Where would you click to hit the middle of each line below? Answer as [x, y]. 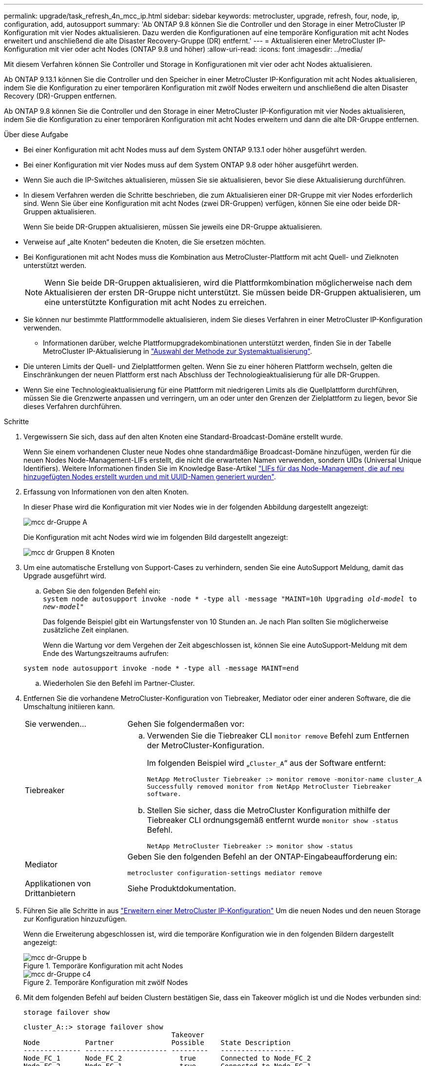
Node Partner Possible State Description [157, 1043]
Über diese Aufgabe [36, 134]
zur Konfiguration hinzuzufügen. [75, 919]
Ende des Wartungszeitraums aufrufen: [106, 653]
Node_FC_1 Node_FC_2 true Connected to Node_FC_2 [167, 1058]
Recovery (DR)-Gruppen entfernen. [60, 96]
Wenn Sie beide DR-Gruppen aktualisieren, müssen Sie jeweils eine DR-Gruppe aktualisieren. [173, 227]
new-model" [64, 607]
